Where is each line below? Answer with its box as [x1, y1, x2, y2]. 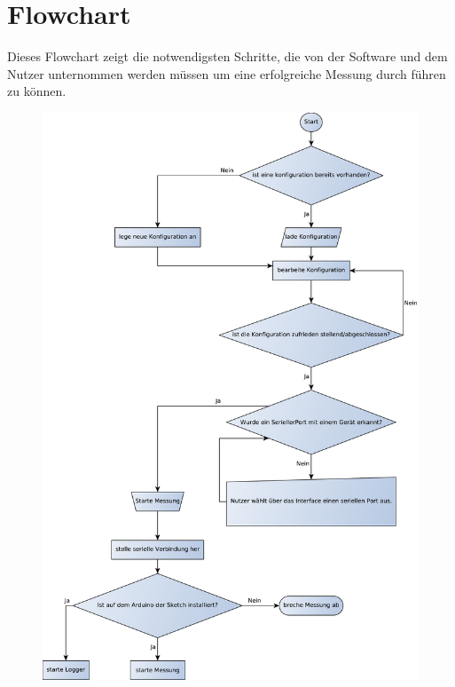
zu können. [7, 82, 67, 100]
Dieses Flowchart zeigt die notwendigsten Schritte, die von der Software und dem [7, 47, 448, 66]
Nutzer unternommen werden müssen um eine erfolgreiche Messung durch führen [7, 64, 446, 83]
